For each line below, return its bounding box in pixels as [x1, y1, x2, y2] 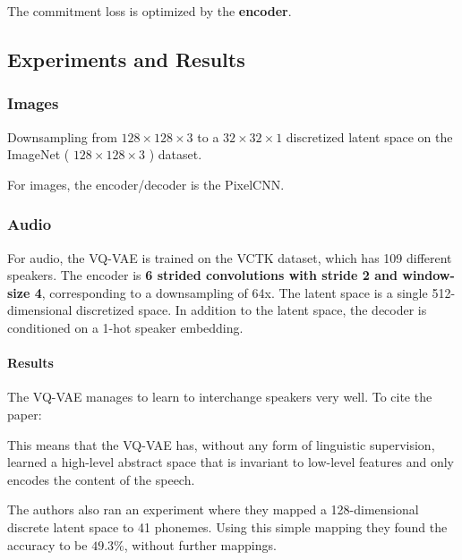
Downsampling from [7, 127, 117, 146]
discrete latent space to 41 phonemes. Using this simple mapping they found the [7, 517, 448, 536]
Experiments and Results [7, 45, 245, 72]
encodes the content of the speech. [7, 470, 195, 488]
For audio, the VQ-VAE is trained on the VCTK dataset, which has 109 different [7, 248, 452, 267]
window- [402, 266, 455, 284]
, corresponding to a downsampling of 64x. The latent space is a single [41, 283, 428, 301]
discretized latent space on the [286, 127, 453, 146]
